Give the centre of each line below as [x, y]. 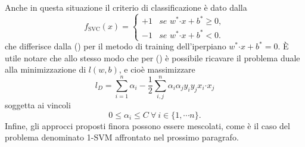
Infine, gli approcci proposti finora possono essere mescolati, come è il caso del [147, 125]
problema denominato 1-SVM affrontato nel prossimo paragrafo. [122, 137]
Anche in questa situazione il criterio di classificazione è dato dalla [126, 7]
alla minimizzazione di [46, 69]
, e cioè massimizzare [157, 69]
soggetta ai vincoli [38, 105]
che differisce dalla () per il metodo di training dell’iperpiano [116, 46]
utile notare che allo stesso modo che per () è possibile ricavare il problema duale [152, 57]
